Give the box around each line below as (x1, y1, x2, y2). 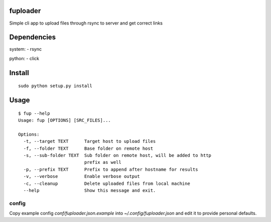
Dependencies (9, 33, 56, 42)
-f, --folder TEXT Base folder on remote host (23, 145, 153, 151)
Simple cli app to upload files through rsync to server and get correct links (9, 20, 163, 26)
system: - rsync (9, 46, 42, 52)
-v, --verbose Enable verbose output (23, 173, 140, 179)
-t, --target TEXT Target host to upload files (23, 138, 156, 144)
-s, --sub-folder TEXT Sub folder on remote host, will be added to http (23, 152, 212, 158)
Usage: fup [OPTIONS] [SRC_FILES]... (18, 118, 111, 123)
